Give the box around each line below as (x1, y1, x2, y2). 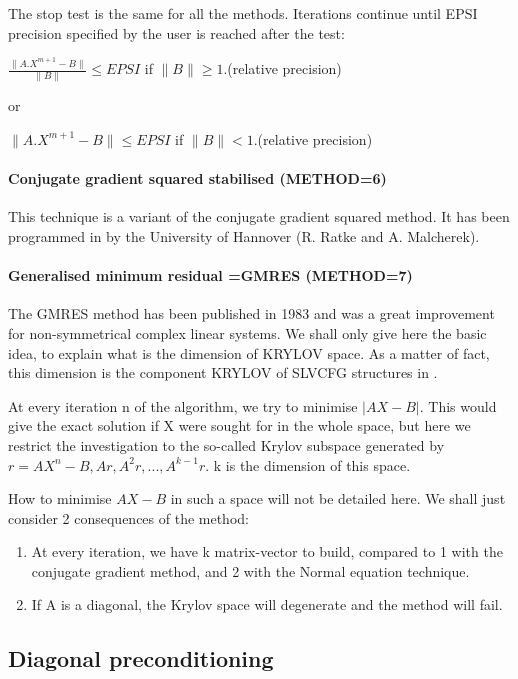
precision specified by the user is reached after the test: (8, 22, 345, 43)
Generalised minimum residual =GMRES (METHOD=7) (8, 265, 413, 286)
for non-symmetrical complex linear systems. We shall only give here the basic (8, 322, 487, 343)
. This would (419, 395, 497, 416)
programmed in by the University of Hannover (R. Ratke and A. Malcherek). (8, 225, 480, 246)
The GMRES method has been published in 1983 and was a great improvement (8, 303, 495, 324)
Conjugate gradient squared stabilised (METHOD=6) (8, 168, 387, 189)
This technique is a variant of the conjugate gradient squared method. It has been (8, 206, 510, 227)
